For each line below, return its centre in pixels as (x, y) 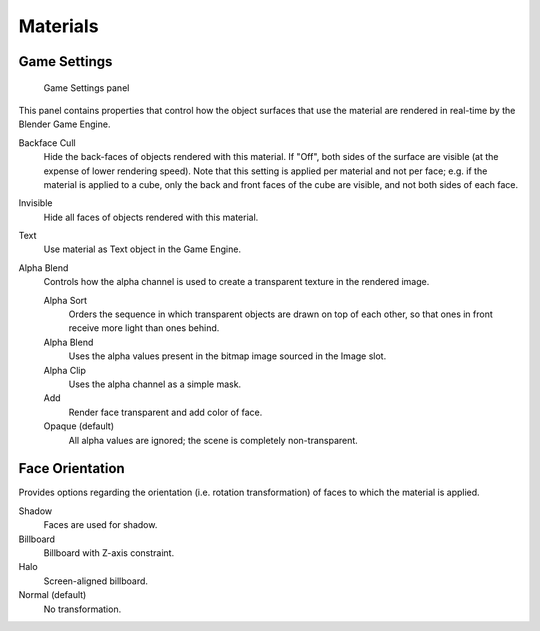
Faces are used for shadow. (100, 525)
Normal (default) (52, 595)
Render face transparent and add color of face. (165, 412)
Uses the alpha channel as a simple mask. (155, 384)
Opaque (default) (79, 426)
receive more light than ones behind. (144, 328)
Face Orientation (71, 468)
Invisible (35, 203)
